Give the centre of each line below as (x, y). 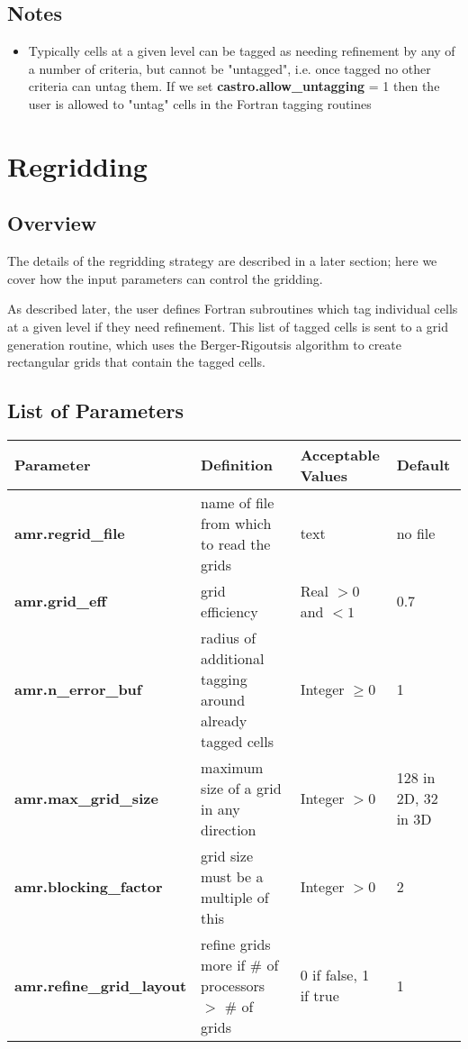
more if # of (240, 964)
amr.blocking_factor (89, 887)
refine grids (236, 944)
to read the (236, 543)
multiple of (235, 897)
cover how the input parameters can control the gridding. (165, 278)
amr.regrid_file (70, 534)
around (223, 699)
